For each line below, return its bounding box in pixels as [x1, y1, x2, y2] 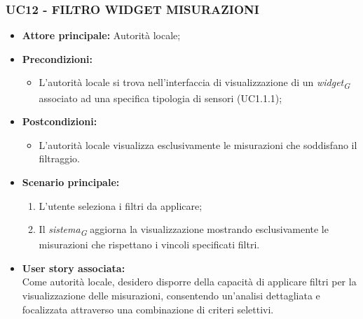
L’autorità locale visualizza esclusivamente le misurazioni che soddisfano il [39, 137, 357, 152]
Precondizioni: [22, 51, 93, 66]
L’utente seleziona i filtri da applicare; [39, 198, 203, 213]
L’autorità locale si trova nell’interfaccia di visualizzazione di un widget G [39, 75, 350, 92]
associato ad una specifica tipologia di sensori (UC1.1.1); [39, 90, 282, 105]
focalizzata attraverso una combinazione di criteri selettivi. [22, 302, 274, 316]
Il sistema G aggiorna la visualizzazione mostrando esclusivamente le [39, 222, 329, 238]
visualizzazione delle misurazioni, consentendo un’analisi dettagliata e [22, 288, 320, 302]
